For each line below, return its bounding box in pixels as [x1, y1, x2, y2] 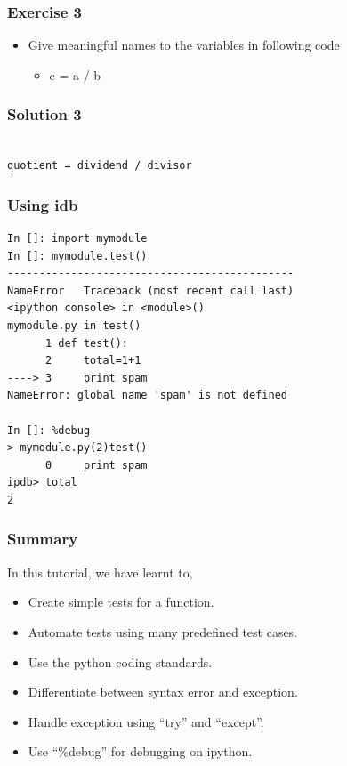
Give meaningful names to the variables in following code [28, 36, 340, 54]
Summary [7, 528, 78, 550]
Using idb [7, 193, 78, 215]
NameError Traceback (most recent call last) [7, 284, 295, 297]
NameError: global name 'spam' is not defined [7, 389, 287, 402]
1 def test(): [44, 336, 129, 350]
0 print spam [44, 458, 148, 472]
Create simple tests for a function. [28, 593, 214, 611]
